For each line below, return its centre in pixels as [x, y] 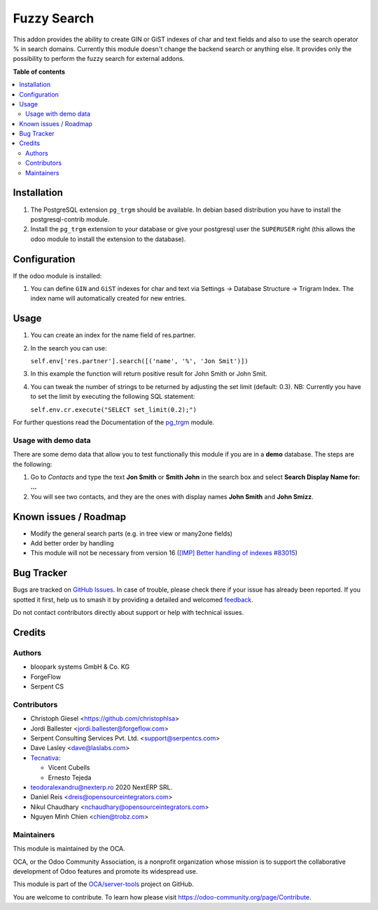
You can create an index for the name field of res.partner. [113, 335]
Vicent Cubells [69, 768]
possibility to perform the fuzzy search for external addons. [99, 59]
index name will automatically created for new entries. [108, 299]
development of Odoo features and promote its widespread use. [105, 871]
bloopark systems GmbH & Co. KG [80, 667]
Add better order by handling [72, 543]
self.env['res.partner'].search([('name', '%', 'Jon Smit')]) [139, 361]
